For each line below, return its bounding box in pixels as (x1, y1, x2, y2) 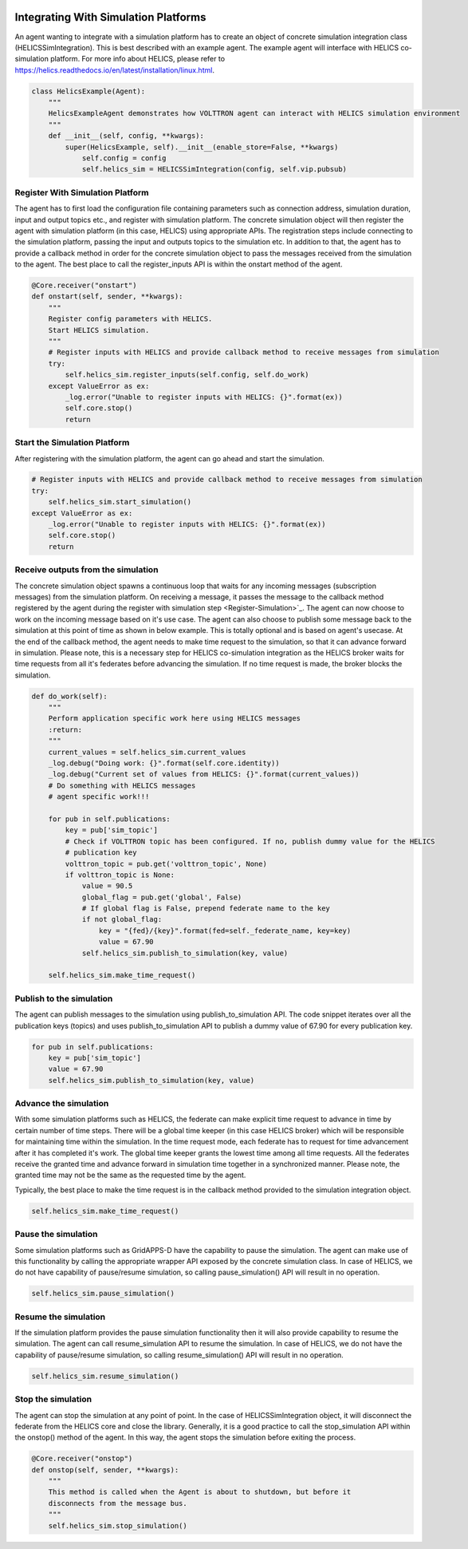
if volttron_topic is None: (65, 870, 175, 879)
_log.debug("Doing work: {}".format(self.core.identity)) (48, 759, 280, 768)
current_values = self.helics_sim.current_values (48, 747, 246, 757)
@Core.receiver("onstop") (31, 1454, 133, 1464)
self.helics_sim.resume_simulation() (31, 1371, 179, 1381)
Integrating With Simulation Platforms (14, 10, 206, 24)
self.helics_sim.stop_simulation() (48, 1521, 187, 1530)
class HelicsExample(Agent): (31, 86, 146, 96)
